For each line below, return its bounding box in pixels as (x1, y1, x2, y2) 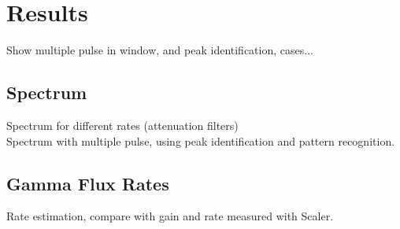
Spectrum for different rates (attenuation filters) (6, 116, 239, 133)
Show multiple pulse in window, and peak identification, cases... (6, 42, 313, 58)
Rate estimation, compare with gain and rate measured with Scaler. (6, 208, 334, 224)
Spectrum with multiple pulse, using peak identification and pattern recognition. (6, 132, 395, 149)
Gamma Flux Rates (6, 171, 169, 195)
